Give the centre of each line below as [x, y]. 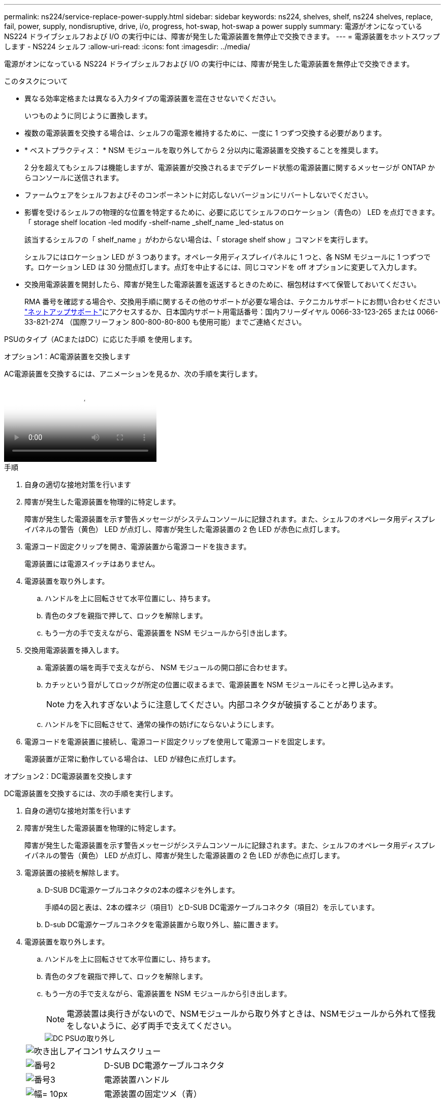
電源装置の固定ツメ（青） [153, 1094]
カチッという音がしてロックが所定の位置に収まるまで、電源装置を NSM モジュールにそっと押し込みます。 [221, 685]
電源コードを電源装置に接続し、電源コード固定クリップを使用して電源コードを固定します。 [177, 742]
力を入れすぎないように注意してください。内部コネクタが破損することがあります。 [224, 705]
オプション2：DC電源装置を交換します [68, 776]
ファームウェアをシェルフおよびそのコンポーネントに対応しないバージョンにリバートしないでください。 [198, 195]
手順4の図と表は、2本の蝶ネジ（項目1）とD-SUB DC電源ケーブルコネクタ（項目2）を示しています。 [212, 907]
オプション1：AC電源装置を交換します [68, 356]
